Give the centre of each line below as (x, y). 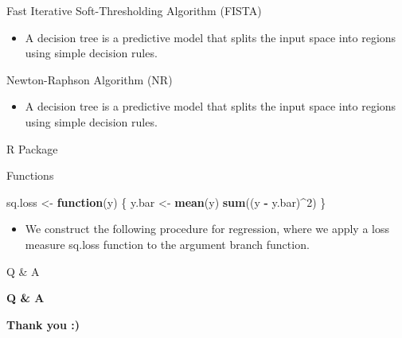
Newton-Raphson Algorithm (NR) (90, 79)
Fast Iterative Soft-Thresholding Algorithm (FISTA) (134, 10)
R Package (32, 148)
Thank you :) (43, 324)
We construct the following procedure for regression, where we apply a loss (207, 229)
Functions (30, 175)
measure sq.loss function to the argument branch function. (167, 244)
